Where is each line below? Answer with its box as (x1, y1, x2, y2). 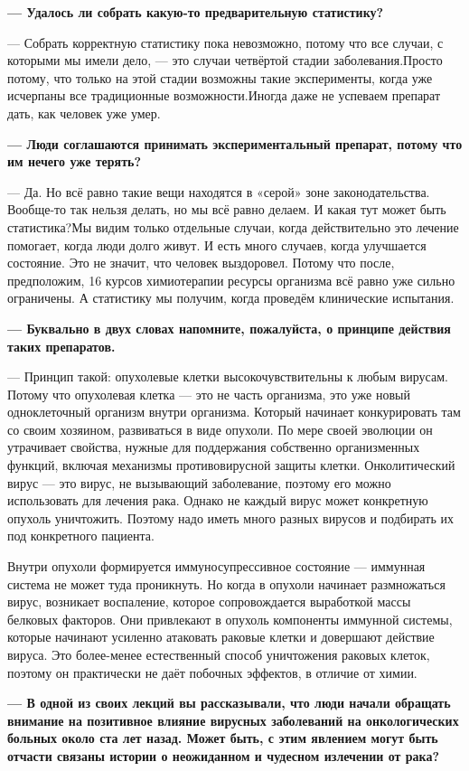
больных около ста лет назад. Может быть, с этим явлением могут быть (7, 729, 438, 747)
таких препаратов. (7, 336, 116, 355)
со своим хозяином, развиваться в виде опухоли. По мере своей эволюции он (7, 419, 433, 438)
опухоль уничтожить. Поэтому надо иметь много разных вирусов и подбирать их (7, 508, 454, 527)
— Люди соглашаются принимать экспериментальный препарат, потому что (7, 134, 463, 153)
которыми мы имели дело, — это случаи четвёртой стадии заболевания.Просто (7, 51, 443, 70)
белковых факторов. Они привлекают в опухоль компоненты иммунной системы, (7, 609, 453, 628)
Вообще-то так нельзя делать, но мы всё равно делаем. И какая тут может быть (7, 200, 446, 219)
